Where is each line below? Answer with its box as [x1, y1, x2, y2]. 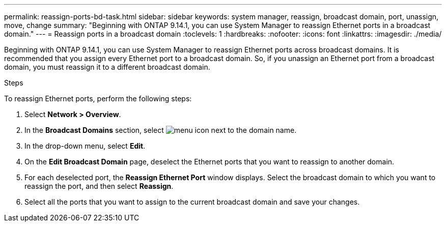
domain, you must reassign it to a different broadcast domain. [4, 63, 210, 71]
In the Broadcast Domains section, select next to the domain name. [24, 126, 297, 134]
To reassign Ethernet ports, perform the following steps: [4, 94, 192, 103]
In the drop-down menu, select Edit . [24, 142, 146, 150]
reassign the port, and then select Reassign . [24, 182, 174, 190]
